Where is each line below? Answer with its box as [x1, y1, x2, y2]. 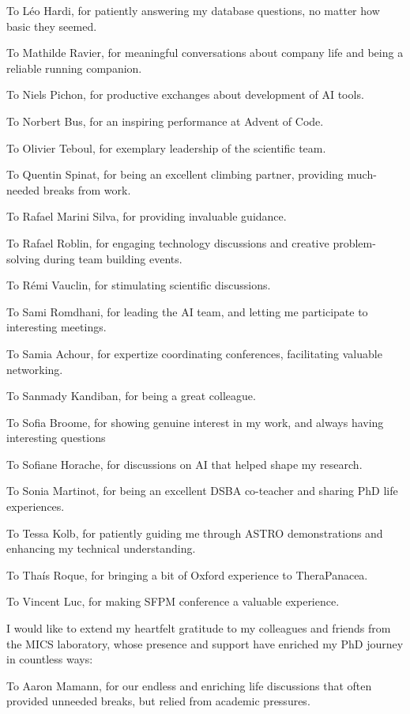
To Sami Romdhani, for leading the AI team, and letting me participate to [6, 303, 368, 319]
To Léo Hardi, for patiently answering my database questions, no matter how [6, 2, 380, 18]
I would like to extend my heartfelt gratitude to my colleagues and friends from [6, 620, 391, 637]
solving [6, 250, 40, 266]
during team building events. [43, 250, 182, 266]
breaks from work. [43, 181, 131, 198]
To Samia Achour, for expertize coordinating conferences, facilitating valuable [6, 345, 382, 361]
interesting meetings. [6, 319, 107, 335]
